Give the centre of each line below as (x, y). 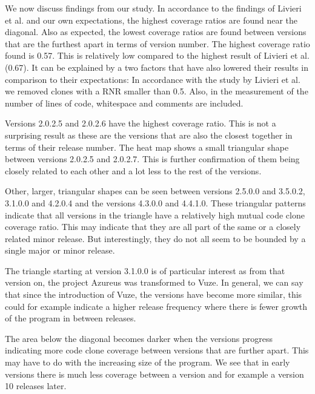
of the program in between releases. (71, 318)
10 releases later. (36, 386)
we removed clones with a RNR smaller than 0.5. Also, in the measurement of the (157, 91)
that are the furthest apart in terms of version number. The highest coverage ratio (157, 43)
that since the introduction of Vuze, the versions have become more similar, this (154, 294)
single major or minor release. (60, 250)
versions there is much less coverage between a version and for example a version (154, 374)
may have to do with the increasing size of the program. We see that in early (148, 362)
